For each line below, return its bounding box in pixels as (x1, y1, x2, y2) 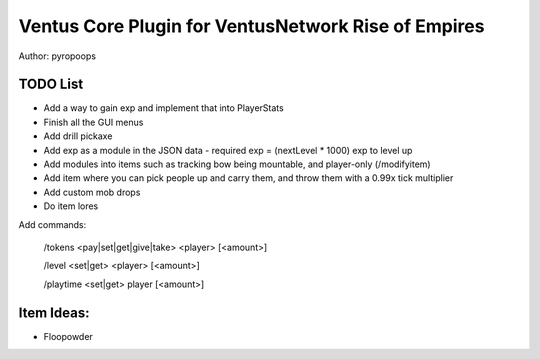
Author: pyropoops (18, 50, 97, 62)
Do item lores (43, 200, 99, 212)
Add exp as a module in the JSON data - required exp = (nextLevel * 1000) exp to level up (43, 144, 413, 156)
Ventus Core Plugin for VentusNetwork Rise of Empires (18, 15, 485, 37)
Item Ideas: (18, 304, 90, 321)
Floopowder (43, 330, 94, 342)
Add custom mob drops (43, 186, 141, 198)
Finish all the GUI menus (43, 116, 144, 128)
